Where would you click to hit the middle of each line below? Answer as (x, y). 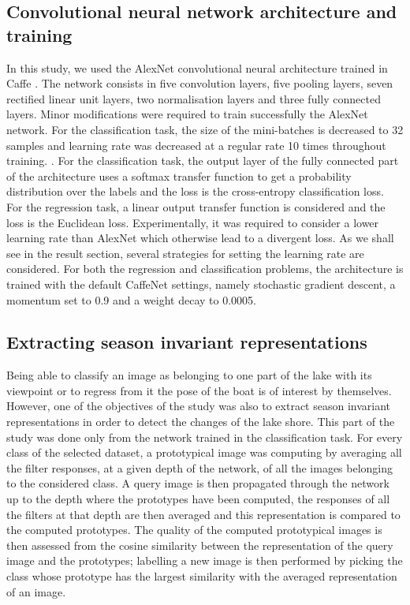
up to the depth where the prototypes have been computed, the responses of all (198, 499)
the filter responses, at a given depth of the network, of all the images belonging (200, 467)
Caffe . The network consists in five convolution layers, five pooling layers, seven (200, 83)
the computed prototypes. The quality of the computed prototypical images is (194, 530)
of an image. (36, 591)
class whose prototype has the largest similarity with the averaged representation (202, 576)
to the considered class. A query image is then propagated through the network (198, 483)
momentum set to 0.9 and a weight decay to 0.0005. (131, 299)
